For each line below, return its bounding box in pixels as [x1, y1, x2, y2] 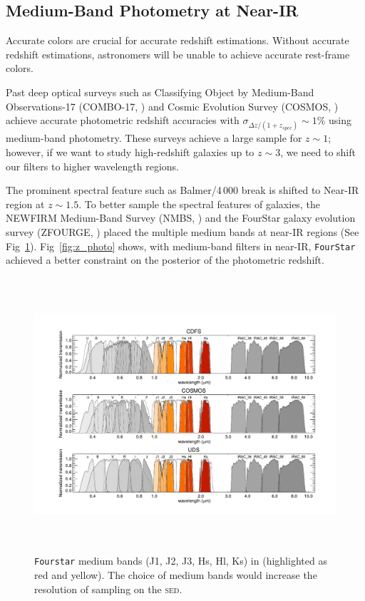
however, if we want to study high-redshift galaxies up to [6, 144, 255, 159]
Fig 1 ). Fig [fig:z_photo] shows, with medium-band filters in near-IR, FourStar [6, 238, 356, 253]
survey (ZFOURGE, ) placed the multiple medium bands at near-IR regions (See [6, 224, 359, 239]
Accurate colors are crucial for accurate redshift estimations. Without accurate [6, 33, 349, 48]
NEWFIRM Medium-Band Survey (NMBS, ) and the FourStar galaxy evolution [6, 210, 356, 225]
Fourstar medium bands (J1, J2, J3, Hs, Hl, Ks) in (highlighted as [34, 553, 327, 568]
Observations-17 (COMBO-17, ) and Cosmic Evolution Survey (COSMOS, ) [6, 98, 339, 113]
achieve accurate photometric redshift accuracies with [6, 113, 240, 128]
